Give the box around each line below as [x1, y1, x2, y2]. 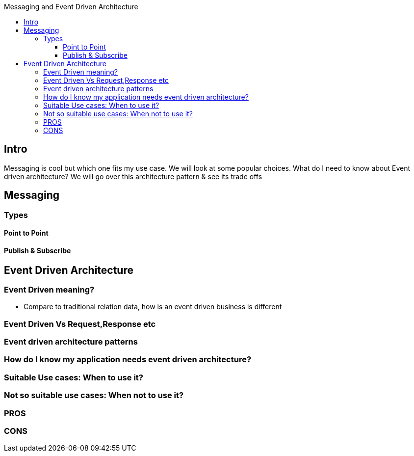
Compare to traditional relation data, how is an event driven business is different [24, 302, 282, 311]
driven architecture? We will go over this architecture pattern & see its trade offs [4, 172, 262, 181]
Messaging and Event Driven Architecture [4, 2, 138, 11]
